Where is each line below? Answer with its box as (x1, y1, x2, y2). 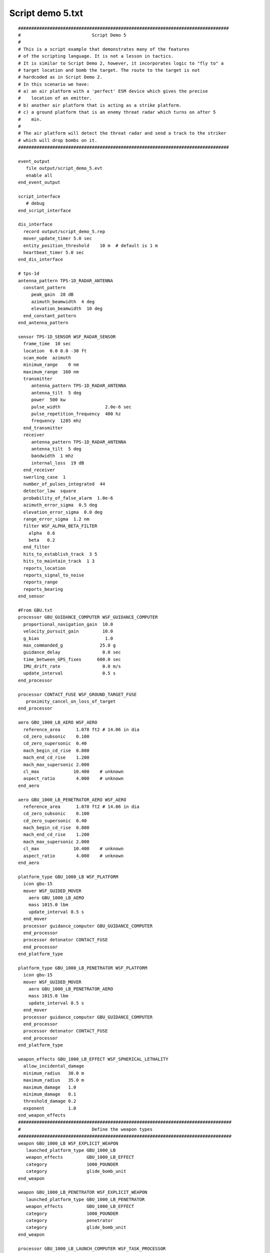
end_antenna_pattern (18, 320, 68, 325)
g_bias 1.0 (23, 636, 113, 641)
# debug (25, 200, 45, 206)
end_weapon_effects (18, 1113, 66, 1118)
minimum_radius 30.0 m (23, 1070, 84, 1076)
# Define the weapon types (18, 1126, 152, 1132)
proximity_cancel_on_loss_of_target (25, 699, 116, 704)
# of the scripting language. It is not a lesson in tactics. (18, 53, 174, 59)
